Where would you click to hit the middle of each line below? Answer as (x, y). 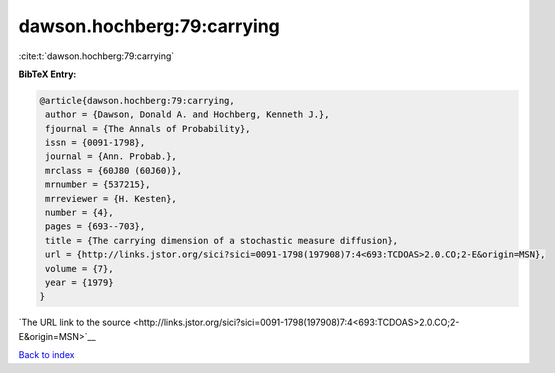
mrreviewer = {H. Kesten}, (111, 198)
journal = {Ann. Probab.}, (111, 156)
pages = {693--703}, (95, 226)
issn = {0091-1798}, (95, 143)
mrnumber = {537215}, (98, 184)
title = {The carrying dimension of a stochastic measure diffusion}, (222, 240)
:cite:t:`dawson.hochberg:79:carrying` (96, 56)
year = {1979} (79, 282)
